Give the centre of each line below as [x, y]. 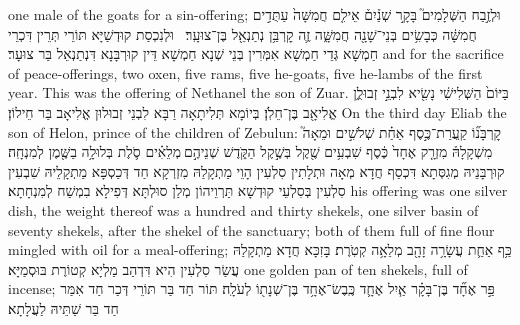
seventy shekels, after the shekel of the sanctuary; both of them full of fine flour [251, 229]
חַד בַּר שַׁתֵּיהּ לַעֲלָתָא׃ [63, 307]
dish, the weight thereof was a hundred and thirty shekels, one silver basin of [243, 209]
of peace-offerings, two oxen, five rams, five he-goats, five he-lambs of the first [245, 72]
